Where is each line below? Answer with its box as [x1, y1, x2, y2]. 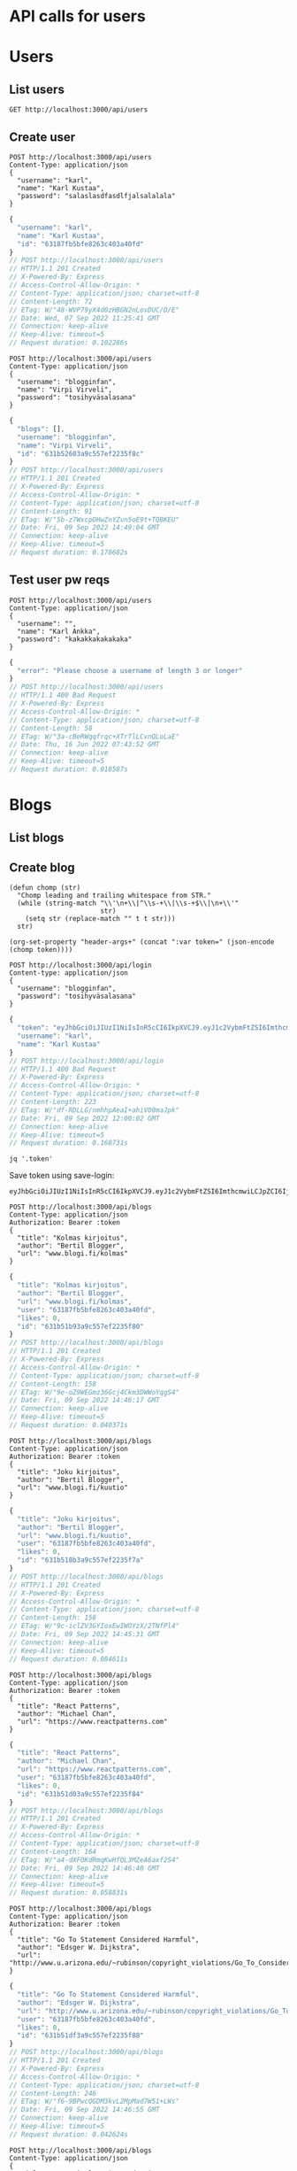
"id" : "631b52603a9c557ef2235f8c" [17, 449, 144, 458]
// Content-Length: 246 [9, 2089, 97, 2098]
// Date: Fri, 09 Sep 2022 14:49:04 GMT [9, 523, 161, 532]
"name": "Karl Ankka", [17, 627, 101, 636]
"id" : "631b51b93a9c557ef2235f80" [17, 1322, 144, 1331]
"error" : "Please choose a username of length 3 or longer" [17, 666, 243, 675]
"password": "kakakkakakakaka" [17, 635, 133, 644]
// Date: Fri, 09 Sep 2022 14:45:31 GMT [9, 1630, 161, 1639]
